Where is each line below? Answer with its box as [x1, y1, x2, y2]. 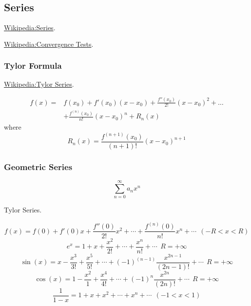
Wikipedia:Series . [4, 22, 56, 33]
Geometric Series [4, 161, 73, 172]
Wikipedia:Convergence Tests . [4, 38, 94, 49]
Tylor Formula [4, 59, 62, 72]
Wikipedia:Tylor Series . [4, 78, 74, 89]
